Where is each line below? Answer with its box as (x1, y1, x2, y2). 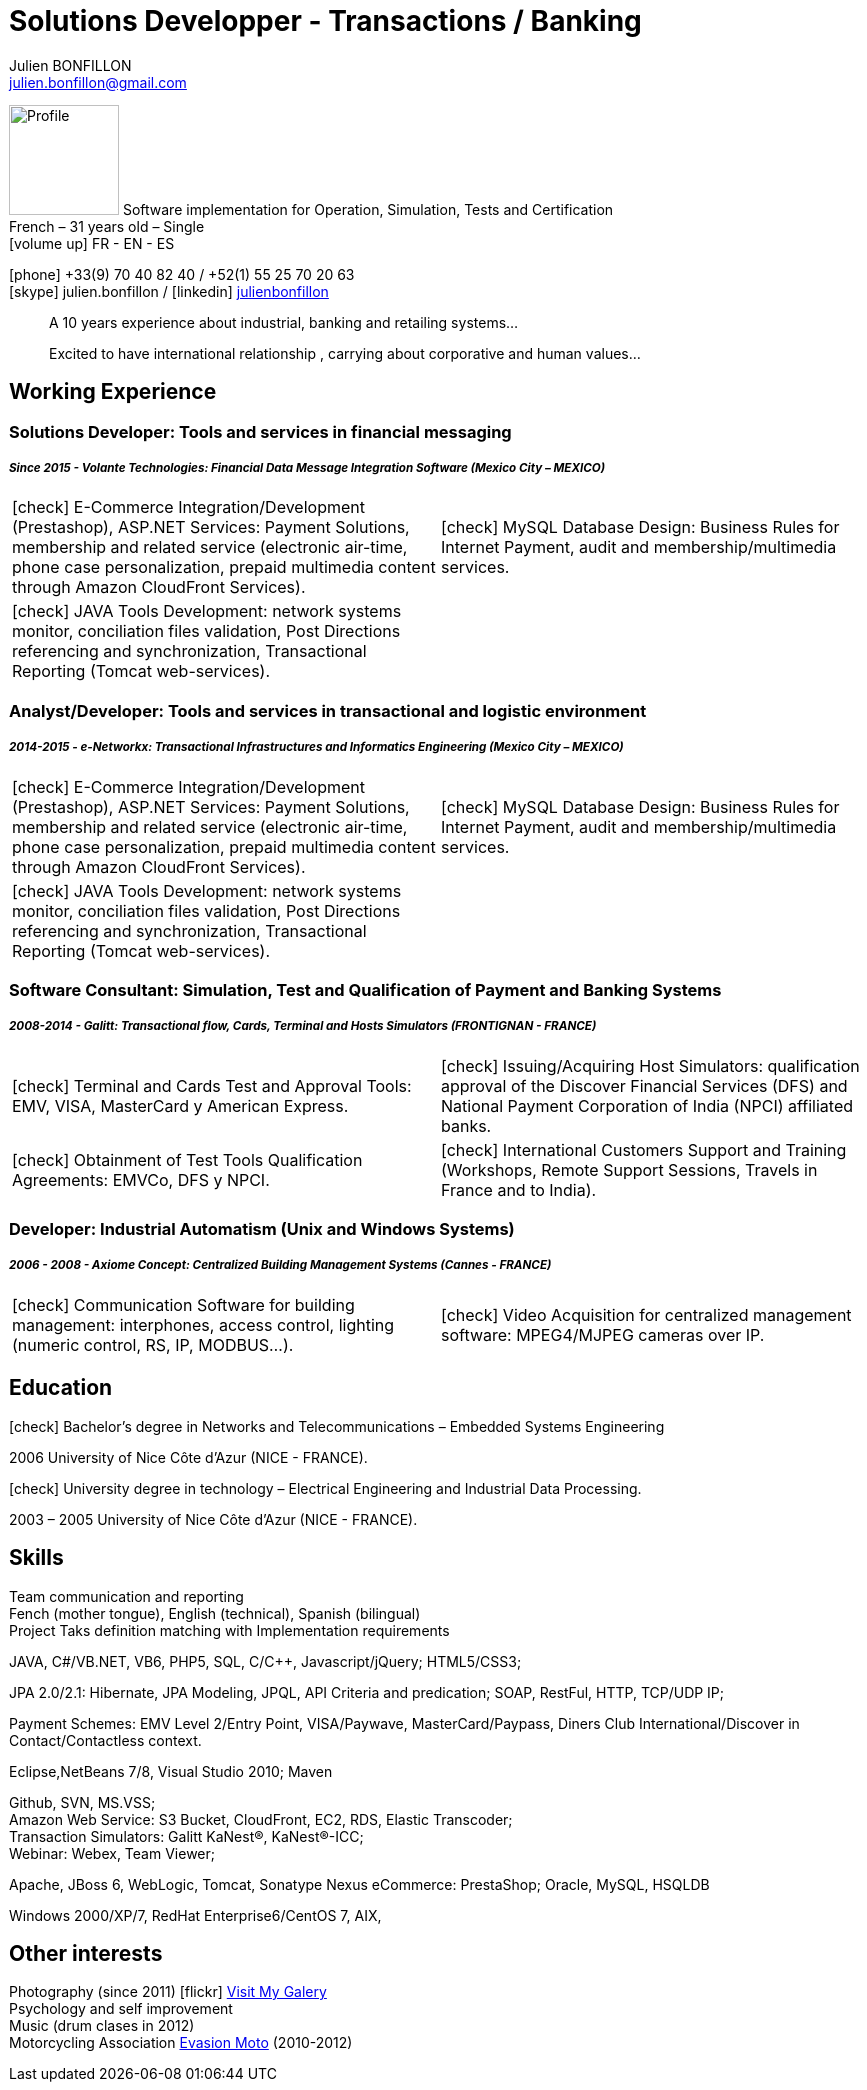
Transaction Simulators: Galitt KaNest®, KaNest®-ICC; (9, 1827, 364, 1845)
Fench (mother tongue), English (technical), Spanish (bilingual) (9, 1604, 421, 1622)
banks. (441, 1115, 492, 1136)
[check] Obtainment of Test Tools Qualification (12, 1149, 363, 1170)
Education (9, 1375, 113, 1401)
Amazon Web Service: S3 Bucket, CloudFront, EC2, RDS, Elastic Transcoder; (9, 1810, 513, 1828)
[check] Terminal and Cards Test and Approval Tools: (12, 1075, 412, 1096)
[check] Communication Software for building (12, 1294, 355, 1315)
